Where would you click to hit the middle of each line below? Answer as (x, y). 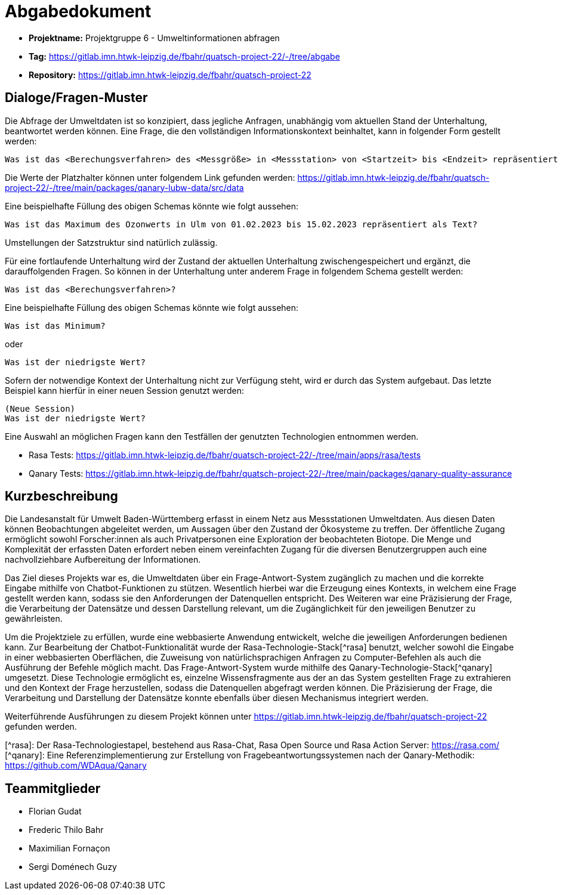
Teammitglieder (53, 788)
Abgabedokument (78, 11)
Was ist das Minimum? (55, 325)
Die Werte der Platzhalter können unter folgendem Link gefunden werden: (150, 177)
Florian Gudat (55, 811)
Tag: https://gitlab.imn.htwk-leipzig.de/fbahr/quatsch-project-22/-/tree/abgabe (184, 56)
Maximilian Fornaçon (70, 848)
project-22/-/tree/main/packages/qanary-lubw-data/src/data (124, 187)
